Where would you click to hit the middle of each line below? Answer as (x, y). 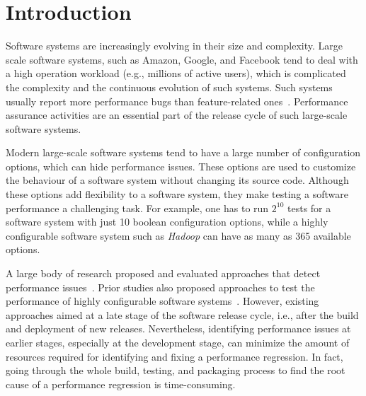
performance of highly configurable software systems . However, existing (162, 301)
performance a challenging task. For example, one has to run (137, 208)
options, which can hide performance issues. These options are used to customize (181, 166)
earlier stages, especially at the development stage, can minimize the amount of (178, 342)
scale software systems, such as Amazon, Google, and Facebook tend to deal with (182, 59)
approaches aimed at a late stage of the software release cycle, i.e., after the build (182, 314)
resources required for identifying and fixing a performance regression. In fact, (175, 356)
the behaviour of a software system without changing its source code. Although (177, 180)
